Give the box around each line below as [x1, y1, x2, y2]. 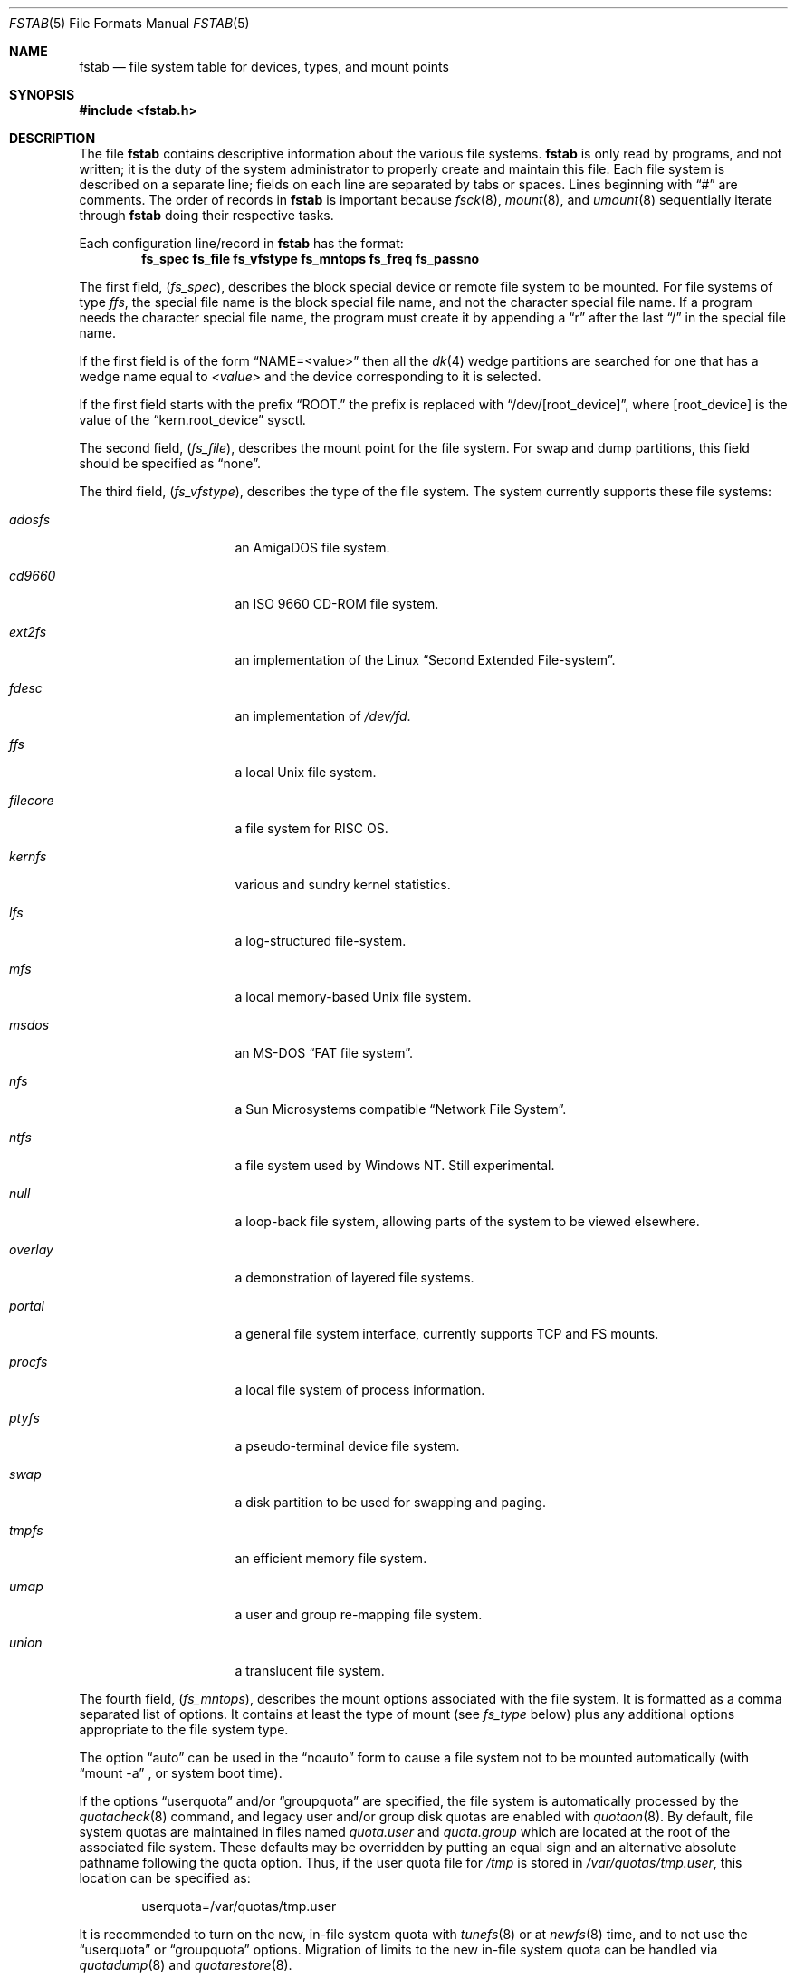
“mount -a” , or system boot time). [79, 1765, 283, 1781]
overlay [9, 1242, 53, 1257]
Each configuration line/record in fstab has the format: [79, 235, 404, 251]
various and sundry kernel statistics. [235, 877, 451, 892]
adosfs [9, 512, 51, 527]
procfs [9, 1354, 48, 1369]
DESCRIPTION [9, 130, 96, 146]
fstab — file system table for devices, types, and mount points [79, 59, 449, 74]
